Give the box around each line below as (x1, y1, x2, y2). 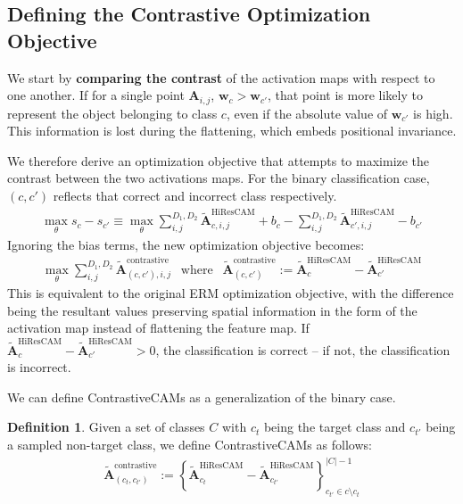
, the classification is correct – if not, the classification (155, 340, 451, 359)
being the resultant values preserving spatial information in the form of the (7, 301, 418, 319)
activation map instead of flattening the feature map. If (7, 318, 310, 337)
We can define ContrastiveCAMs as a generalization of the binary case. (7, 387, 396, 406)
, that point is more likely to (267, 86, 423, 104)
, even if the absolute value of (226, 103, 388, 122)
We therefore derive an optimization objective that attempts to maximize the (7, 151, 430, 169)
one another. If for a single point (7, 86, 185, 104)
